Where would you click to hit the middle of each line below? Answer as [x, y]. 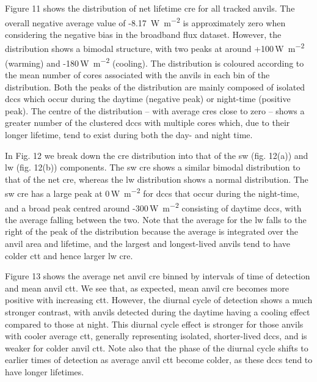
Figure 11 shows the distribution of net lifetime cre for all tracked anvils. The [150, 8]
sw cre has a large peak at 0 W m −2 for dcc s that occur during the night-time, [152, 192]
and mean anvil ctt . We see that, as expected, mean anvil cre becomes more [147, 288]
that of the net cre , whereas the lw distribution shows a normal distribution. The [157, 179]
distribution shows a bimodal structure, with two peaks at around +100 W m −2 [155, 48]
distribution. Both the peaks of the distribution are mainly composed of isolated [155, 86]
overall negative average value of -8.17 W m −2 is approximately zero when [145, 21]
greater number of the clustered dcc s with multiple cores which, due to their [148, 123]
